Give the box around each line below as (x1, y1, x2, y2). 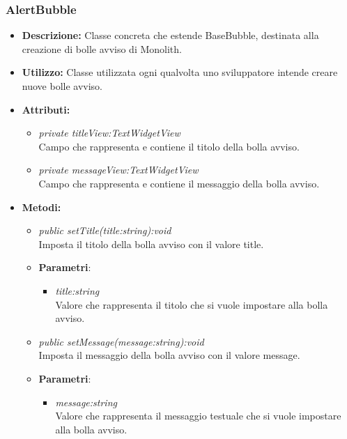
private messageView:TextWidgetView (38, 162, 199, 177)
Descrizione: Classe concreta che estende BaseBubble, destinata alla (22, 28, 319, 43)
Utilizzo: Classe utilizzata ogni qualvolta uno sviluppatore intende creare (22, 65, 338, 79)
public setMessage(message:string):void (38, 334, 204, 348)
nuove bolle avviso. (22, 79, 102, 93)
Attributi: (22, 102, 70, 116)
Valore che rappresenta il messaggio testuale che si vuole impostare (55, 408, 341, 423)
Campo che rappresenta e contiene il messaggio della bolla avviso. (38, 176, 320, 190)
